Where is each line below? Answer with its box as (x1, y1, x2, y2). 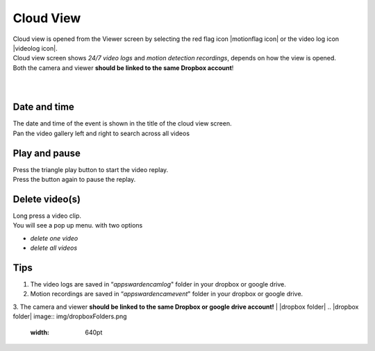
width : (30, 328, 50, 336)
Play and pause (12, 147, 81, 159)
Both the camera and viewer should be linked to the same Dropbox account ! (12, 63, 234, 72)
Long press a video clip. (12, 212, 82, 220)
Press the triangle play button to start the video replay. (12, 165, 169, 173)
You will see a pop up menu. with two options (12, 221, 143, 230)
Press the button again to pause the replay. (12, 175, 136, 184)
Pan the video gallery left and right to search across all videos (12, 129, 190, 137)
